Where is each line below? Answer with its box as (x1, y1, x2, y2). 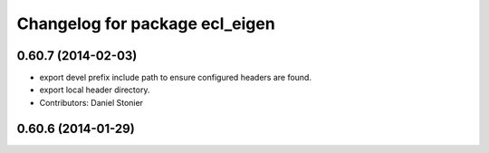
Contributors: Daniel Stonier (39, 97, 144, 108)
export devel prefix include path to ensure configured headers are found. (39, 72, 312, 83)
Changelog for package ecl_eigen (16, 14, 275, 33)
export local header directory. (39, 84, 150, 95)
